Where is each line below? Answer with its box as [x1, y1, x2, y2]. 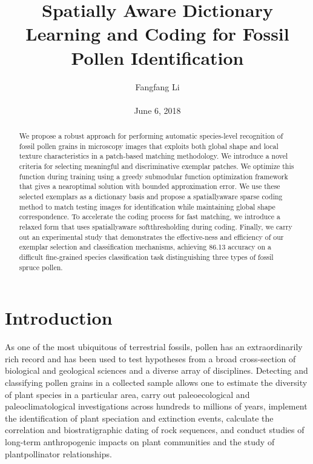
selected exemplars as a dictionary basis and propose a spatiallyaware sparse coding [19, 191, 283, 202]
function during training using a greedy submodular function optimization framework [19, 171, 288, 181]
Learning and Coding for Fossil [25, 21, 289, 46]
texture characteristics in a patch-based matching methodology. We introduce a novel [19, 151, 288, 161]
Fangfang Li [135, 80, 180, 93]
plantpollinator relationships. [5, 447, 112, 460]
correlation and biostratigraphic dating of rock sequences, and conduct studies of [5, 423, 305, 436]
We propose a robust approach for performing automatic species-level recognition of [19, 131, 283, 141]
